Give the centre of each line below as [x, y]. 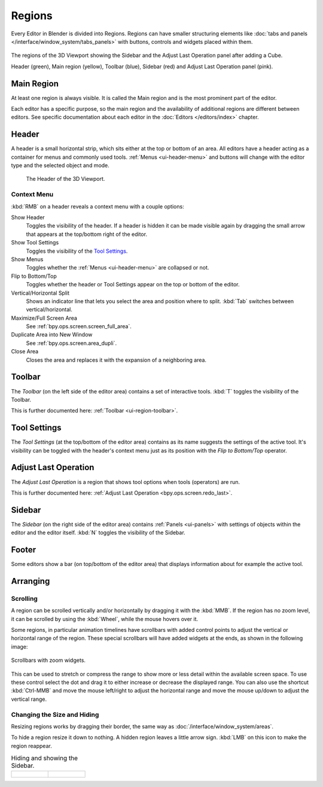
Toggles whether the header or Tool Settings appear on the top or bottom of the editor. [133, 284]
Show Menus [27, 259]
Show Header [28, 217]
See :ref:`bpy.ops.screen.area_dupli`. [71, 343]
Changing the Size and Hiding [55, 715]
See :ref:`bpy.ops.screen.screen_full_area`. [79, 326]
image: [19, 646]
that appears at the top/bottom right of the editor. [87, 234]
